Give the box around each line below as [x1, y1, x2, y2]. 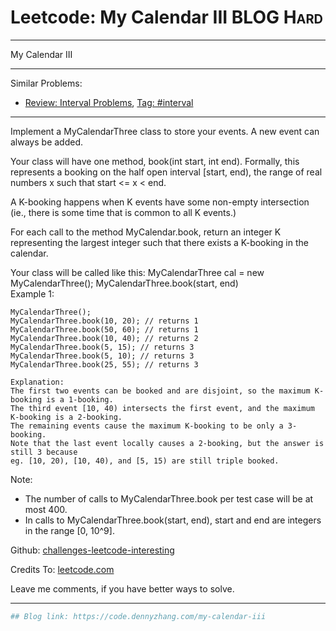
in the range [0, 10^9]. [24, 524, 115, 536]
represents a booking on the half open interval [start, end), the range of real [10, 166, 323, 178]
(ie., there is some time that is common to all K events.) [10, 206, 237, 218]
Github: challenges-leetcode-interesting [10, 544, 175, 556]
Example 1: [10, 287, 55, 300]
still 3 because [10, 447, 78, 457]
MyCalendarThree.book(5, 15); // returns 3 [10, 342, 195, 352]
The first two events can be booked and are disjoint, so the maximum [10, 386, 311, 396]
